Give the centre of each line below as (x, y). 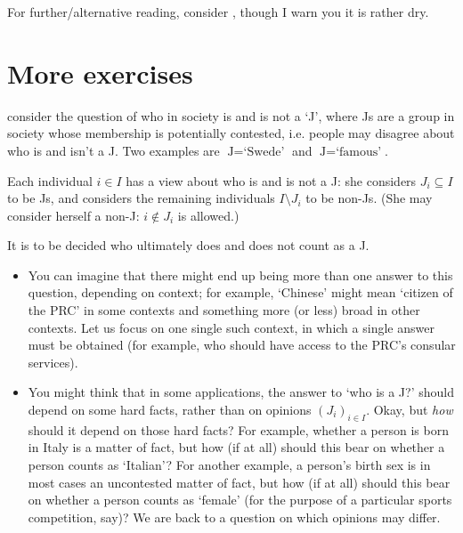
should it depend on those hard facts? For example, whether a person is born (238, 429)
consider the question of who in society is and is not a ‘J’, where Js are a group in (231, 115)
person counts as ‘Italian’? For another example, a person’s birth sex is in (229, 465)
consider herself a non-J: (73, 215)
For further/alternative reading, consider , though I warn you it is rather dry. (218, 12)
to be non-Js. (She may (369, 198)
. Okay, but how (410, 410)
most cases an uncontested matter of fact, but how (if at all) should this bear (239, 482)
